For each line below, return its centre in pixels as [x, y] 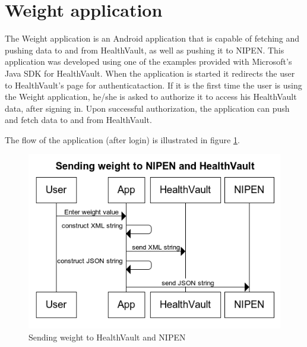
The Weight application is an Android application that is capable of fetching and [152, 38]
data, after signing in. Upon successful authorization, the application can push [147, 108]
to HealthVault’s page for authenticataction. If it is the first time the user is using [153, 85]
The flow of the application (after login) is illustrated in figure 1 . [122, 139]
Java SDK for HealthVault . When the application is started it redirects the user [150, 73]
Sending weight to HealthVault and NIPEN [107, 337]
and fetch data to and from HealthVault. [78, 120]
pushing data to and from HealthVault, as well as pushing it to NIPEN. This [145, 50]
